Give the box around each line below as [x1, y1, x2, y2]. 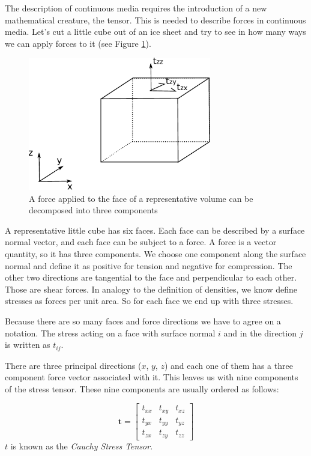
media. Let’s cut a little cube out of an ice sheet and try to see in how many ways [5, 25, 306, 38]
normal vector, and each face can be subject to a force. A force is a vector [5, 236, 277, 248]
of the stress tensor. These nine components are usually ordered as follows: [5, 382, 279, 395]
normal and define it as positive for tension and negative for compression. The [5, 259, 292, 272]
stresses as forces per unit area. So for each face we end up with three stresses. [5, 294, 294, 307]
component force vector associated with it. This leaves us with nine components [5, 371, 298, 383]
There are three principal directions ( [5, 359, 142, 371]
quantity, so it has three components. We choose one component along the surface [5, 248, 306, 260]
